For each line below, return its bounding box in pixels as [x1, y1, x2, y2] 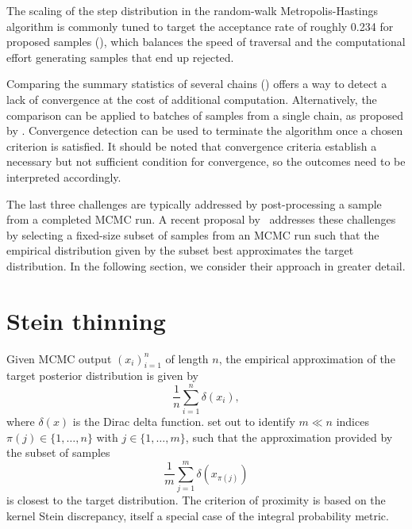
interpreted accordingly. [6, 168, 121, 185]
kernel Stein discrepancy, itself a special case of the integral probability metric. [6, 507, 389, 523]
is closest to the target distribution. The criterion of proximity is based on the [6, 492, 386, 508]
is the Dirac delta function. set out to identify [72, 413, 295, 430]
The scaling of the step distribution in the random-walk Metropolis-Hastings [6, 2, 379, 18]
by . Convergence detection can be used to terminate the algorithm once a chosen [6, 122, 403, 139]
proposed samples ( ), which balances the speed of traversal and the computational [6, 33, 406, 50]
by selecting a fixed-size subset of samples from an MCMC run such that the [6, 226, 379, 243]
